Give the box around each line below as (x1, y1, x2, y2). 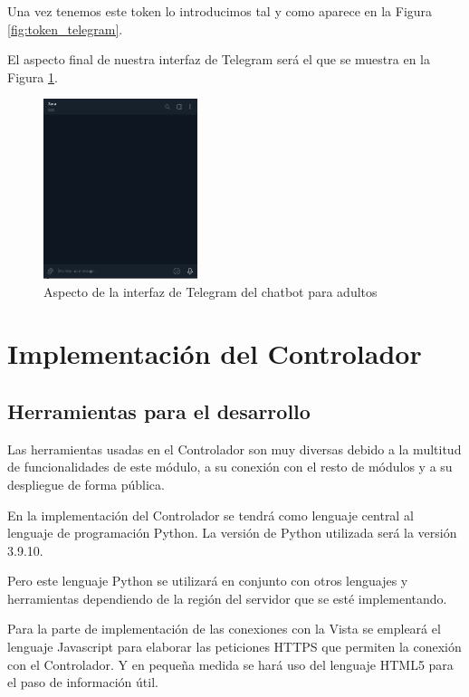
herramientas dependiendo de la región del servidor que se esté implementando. (7, 588, 447, 607)
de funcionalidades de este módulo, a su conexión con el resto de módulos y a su (7, 457, 453, 476)
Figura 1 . (7, 67, 58, 86)
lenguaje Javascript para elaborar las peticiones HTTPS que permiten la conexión (7, 637, 462, 656)
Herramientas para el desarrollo (7, 396, 311, 425)
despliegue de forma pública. (7, 474, 165, 493)
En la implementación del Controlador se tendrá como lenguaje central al (7, 505, 414, 524)
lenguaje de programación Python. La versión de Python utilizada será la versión (7, 523, 457, 542)
